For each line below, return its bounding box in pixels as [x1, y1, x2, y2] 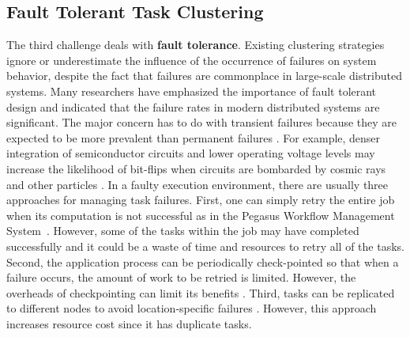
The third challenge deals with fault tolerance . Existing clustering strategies [6, 36, 385, 53]
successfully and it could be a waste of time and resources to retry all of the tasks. [6, 237, 404, 254]
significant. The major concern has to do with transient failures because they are [6, 114, 397, 131]
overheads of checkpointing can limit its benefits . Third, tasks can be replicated [6, 284, 395, 301]
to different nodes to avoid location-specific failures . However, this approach [6, 300, 377, 316]
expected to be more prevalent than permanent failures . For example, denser [6, 129, 381, 146]
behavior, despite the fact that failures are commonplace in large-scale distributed [6, 67, 403, 84]
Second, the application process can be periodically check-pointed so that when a [6, 253, 399, 270]
